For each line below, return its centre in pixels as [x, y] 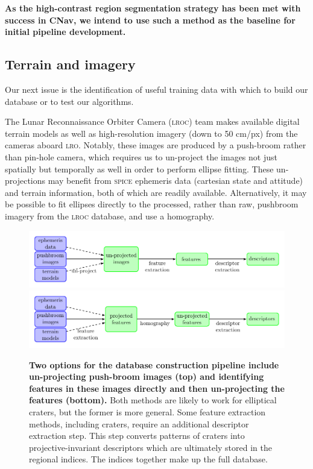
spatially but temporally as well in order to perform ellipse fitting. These [139, 168]
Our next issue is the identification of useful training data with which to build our [156, 89]
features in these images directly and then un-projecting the [157, 388]
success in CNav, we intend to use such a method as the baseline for [150, 20]
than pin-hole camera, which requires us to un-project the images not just [141, 156]
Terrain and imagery [70, 64]
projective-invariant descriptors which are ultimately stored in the [150, 447]
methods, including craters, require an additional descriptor [139, 423]
